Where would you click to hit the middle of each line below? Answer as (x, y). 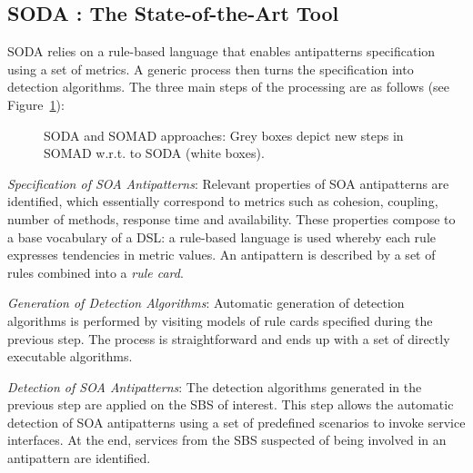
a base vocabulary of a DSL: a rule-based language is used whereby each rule (222, 236)
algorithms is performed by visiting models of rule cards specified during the (220, 320)
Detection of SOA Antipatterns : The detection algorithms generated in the (215, 386)
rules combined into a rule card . (96, 272)
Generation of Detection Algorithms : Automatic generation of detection (206, 303)
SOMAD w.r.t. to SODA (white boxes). (154, 153)
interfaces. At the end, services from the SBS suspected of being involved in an (227, 440)
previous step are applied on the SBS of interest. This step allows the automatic (231, 404)
